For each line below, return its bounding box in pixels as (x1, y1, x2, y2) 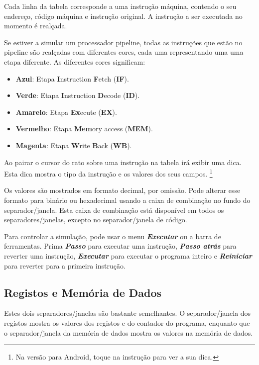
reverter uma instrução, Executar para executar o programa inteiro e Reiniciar (4, 250, 253, 261)
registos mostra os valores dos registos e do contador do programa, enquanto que (4, 317, 250, 328)
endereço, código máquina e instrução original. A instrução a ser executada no (4, 10, 243, 21)
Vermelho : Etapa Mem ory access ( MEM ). (15, 123, 153, 134)
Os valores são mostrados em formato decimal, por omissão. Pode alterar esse (4, 185, 241, 195)
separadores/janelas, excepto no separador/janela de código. (4, 214, 187, 225)
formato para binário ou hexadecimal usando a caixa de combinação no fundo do (4, 194, 251, 205)
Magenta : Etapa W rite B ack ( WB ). (15, 140, 132, 150)
